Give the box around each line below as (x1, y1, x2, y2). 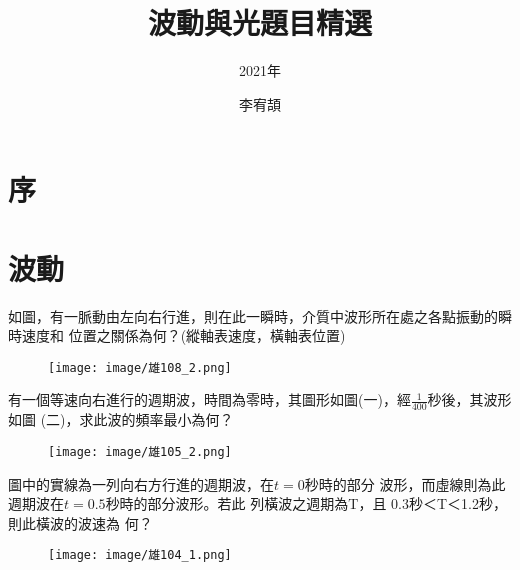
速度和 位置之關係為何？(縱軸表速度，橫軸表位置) (21, 325, 346, 346)
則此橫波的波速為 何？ (8, 512, 153, 533)
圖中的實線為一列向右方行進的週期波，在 (8, 473, 274, 494)
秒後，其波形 (427, 389, 512, 410)
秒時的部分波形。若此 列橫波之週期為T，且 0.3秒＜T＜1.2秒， (105, 493, 507, 514)
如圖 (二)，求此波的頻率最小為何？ (8, 409, 234, 430)
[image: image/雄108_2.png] (48, 360, 232, 375)
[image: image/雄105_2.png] (48, 444, 232, 459)
